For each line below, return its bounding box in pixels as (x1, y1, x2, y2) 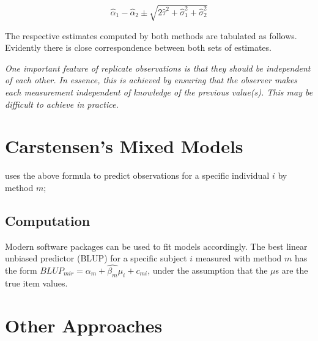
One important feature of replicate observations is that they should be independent (5, 61, 311, 74)
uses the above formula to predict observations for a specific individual (5, 169, 270, 182)
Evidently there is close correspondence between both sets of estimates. (5, 41, 272, 54)
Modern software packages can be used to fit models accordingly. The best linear (5, 239, 308, 252)
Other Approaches (5, 312, 163, 337)
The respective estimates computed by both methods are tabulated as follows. (5, 29, 297, 42)
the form (5, 264, 37, 277)
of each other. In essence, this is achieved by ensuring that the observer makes (5, 73, 298, 86)
